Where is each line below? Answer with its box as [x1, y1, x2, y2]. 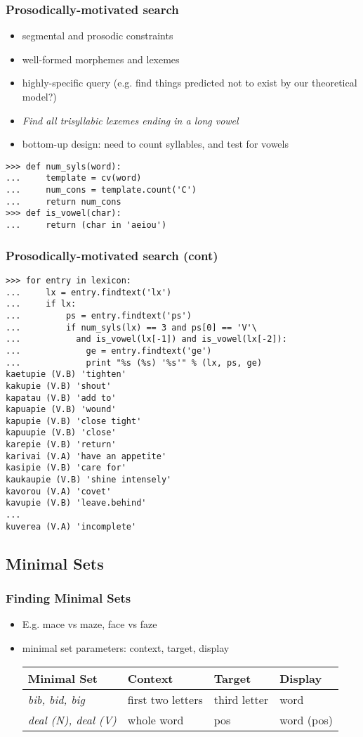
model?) [22, 89, 57, 103]
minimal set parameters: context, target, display [22, 640, 230, 655]
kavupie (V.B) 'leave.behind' [6, 498, 147, 508]
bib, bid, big [27, 691, 85, 707]
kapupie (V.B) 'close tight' [6, 416, 142, 426]
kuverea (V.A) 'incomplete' [6, 521, 137, 532]
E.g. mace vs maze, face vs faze [22, 617, 157, 632]
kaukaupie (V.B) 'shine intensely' [6, 475, 172, 485]
